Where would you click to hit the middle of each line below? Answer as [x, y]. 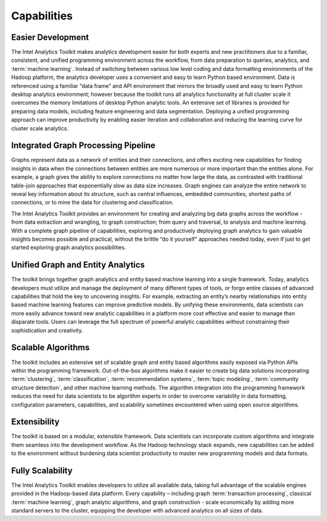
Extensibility [35, 422]
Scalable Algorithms [51, 348]
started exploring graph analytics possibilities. [69, 247]
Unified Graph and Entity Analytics [78, 265]
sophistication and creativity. [47, 330]
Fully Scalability [42, 471]
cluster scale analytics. [40, 128]
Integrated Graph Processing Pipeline [83, 146]
